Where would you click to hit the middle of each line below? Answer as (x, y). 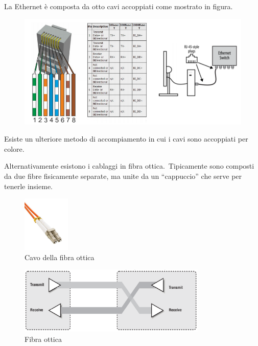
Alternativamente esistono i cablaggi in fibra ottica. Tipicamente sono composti (129, 166)
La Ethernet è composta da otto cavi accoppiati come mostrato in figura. (119, 6)
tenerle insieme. (28, 186)
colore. (14, 148)
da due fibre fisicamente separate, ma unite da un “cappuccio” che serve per (123, 176)
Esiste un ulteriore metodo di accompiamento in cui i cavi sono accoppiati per (126, 139)
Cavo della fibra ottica (60, 257)
